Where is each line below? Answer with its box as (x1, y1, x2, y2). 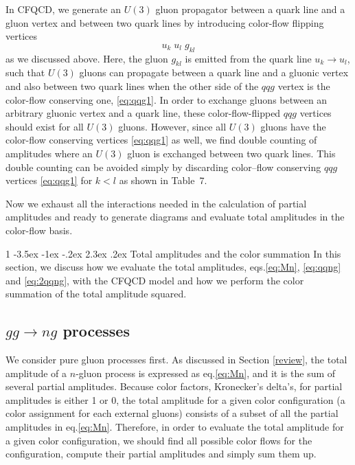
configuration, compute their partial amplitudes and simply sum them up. (5, 446, 317, 461)
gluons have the (260, 119, 326, 133)
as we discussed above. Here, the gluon (5, 51, 168, 65)
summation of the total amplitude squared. (5, 286, 187, 301)
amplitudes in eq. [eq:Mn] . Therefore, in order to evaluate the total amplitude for (5, 420, 344, 434)
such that (5, 65, 45, 80)
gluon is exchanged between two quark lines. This (127, 146, 336, 160)
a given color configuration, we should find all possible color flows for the (5, 433, 312, 447)
